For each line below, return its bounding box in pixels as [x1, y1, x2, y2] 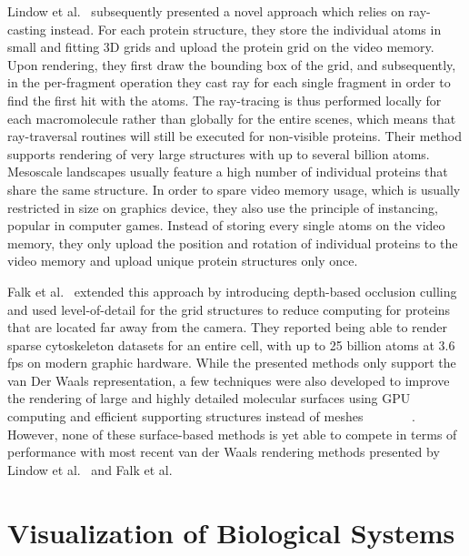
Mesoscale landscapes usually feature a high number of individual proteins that [7, 162, 448, 181]
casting [7, 19, 46, 38]
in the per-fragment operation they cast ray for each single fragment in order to [7, 73, 451, 92]
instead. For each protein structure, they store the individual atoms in [50, 19, 442, 38]
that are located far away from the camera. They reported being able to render [7, 318, 448, 337]
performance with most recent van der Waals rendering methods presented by [7, 442, 440, 461]
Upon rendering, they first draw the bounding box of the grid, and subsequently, [7, 55, 456, 74]
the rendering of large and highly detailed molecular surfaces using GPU [7, 389, 411, 408]
